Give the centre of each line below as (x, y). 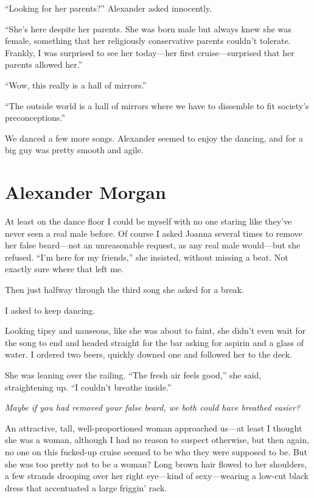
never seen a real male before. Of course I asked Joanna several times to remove (154, 233)
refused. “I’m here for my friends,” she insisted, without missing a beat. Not (147, 257)
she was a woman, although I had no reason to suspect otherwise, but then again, (157, 440)
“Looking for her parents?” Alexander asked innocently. (109, 8)
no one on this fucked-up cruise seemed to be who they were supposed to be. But (156, 451)
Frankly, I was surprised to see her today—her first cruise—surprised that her (150, 52)
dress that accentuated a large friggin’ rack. (86, 487)
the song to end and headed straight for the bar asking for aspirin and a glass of (155, 342)
